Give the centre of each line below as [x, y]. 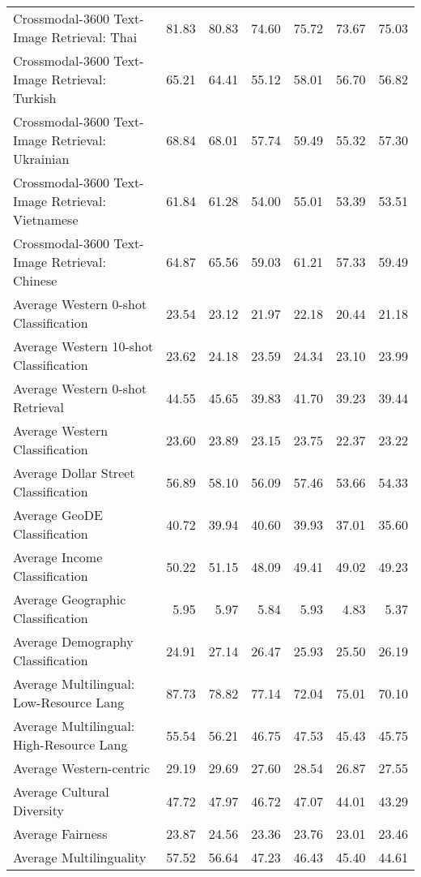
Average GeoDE [58, 515]
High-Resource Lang [70, 744]
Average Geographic [70, 599]
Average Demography [73, 641]
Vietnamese [46, 219]
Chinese [35, 280]
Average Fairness [60, 834]
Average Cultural [61, 791]
